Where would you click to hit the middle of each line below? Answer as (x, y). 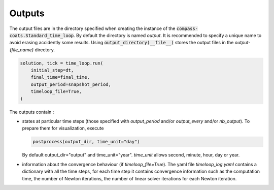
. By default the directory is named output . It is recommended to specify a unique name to (168, 35)
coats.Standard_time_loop (42, 35)
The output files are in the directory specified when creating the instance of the (92, 28)
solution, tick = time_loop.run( (62, 63)
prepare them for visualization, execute (63, 128)
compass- (187, 28)
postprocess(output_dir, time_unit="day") (86, 142)
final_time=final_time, (60, 77)
